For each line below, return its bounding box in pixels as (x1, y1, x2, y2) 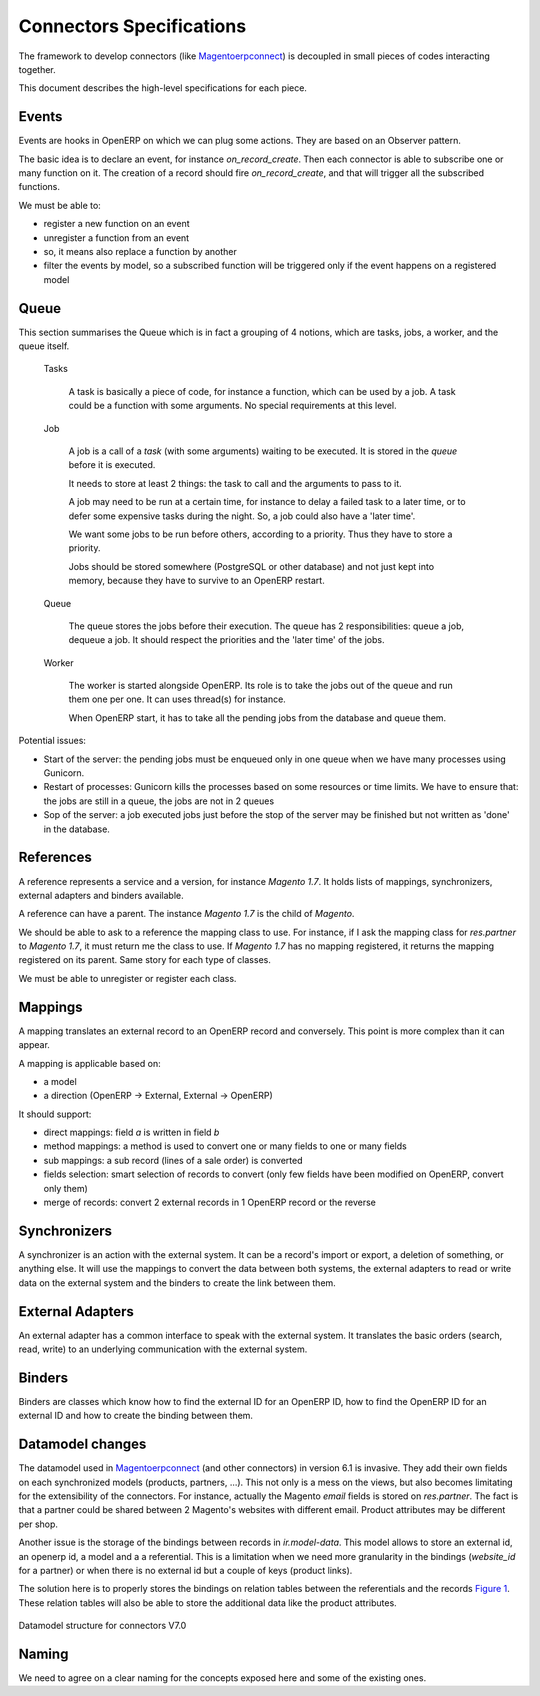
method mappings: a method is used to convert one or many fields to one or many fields (43, 1140, 407, 1152)
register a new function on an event (43, 218, 190, 230)
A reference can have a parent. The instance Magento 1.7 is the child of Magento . (18, 908, 355, 920)
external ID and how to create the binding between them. (18, 1410, 254, 1422)
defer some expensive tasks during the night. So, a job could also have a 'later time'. (68, 510, 416, 522)
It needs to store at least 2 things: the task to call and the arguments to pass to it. (68, 477, 402, 489)
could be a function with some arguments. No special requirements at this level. (68, 400, 397, 412)
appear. (18, 1039, 50, 1051)
